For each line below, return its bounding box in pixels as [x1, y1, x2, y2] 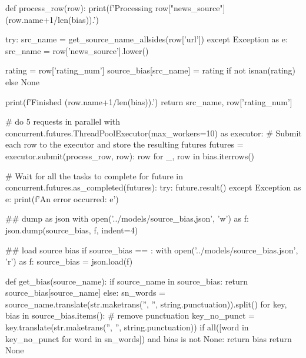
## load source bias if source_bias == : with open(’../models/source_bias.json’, [5, 243, 298, 256]
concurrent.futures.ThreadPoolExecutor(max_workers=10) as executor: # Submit [5, 126, 302, 139]
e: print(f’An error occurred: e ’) [5, 192, 119, 205]
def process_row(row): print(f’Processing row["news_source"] [5, 2, 225, 14]
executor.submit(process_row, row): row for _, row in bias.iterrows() [5, 149, 255, 162]
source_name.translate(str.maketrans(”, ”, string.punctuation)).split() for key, [5, 297, 287, 310]
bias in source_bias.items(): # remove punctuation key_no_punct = [5, 309, 255, 322]
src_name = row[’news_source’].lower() [5, 44, 149, 56]
